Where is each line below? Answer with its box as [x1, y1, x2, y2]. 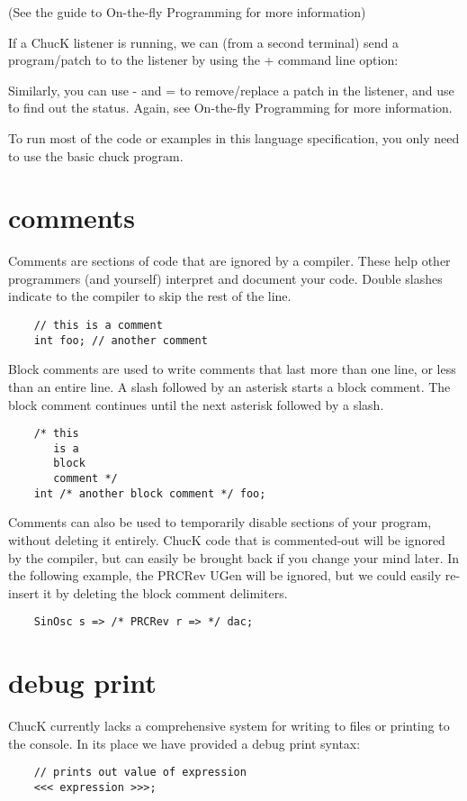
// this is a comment [33, 319, 163, 332]
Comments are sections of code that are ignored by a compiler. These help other [8, 251, 451, 270]
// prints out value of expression [33, 766, 247, 779]
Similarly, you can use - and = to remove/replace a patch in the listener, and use [8, 80, 454, 99]
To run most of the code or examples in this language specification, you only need [8, 128, 460, 147]
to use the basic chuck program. [8, 146, 184, 165]
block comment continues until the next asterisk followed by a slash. [8, 395, 384, 414]
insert [8, 583, 40, 602]
